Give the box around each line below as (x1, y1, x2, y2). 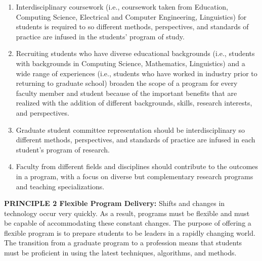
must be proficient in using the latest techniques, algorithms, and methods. (4, 247, 237, 258)
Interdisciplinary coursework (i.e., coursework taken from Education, (16, 2, 228, 12)
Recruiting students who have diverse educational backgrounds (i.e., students (16, 48, 255, 59)
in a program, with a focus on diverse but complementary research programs (16, 171, 253, 181)
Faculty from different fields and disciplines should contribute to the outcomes (16, 161, 258, 172)
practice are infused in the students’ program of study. (16, 31, 185, 41)
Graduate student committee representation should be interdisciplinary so (16, 124, 245, 135)
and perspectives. (16, 107, 69, 118)
